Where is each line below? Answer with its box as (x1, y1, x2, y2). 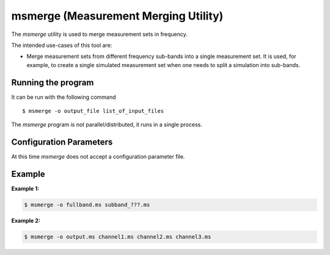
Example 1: (11, 185, 40, 192)
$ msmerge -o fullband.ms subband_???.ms (24, 201, 150, 209)
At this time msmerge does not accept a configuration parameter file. (11, 153, 185, 160)
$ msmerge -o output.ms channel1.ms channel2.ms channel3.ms (24, 234, 211, 240)
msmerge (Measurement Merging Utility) (11, 9, 224, 23)
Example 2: (11, 217, 41, 224)
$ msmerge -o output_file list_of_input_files (22, 107, 164, 115)
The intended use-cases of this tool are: (11, 41, 112, 49)
